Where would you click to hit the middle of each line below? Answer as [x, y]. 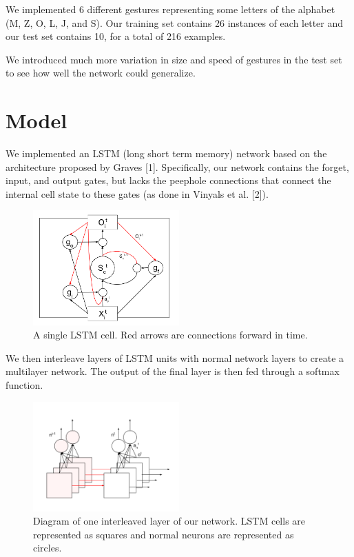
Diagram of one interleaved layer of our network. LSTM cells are [169, 521]
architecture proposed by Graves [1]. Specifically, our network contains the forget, [177, 166]
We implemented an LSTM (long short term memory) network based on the [166, 153]
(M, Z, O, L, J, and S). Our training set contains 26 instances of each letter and [175, 22]
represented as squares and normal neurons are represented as [164, 534]
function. [24, 385]
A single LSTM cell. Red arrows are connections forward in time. [170, 335]
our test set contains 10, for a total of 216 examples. [116, 36]
